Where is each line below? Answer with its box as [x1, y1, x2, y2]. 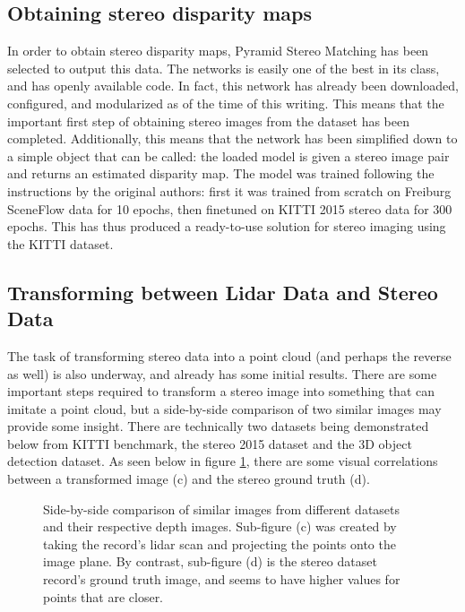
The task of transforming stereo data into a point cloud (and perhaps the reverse [7, 346, 452, 365]
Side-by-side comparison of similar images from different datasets [43, 499, 400, 518]
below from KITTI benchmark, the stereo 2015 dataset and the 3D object [7, 434, 412, 453]
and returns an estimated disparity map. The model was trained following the [7, 164, 435, 183]
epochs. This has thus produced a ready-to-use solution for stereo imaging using [7, 217, 446, 236]
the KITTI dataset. [7, 234, 114, 253]
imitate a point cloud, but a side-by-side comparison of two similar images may [7, 399, 442, 418]
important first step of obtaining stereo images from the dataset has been [7, 111, 409, 130]
